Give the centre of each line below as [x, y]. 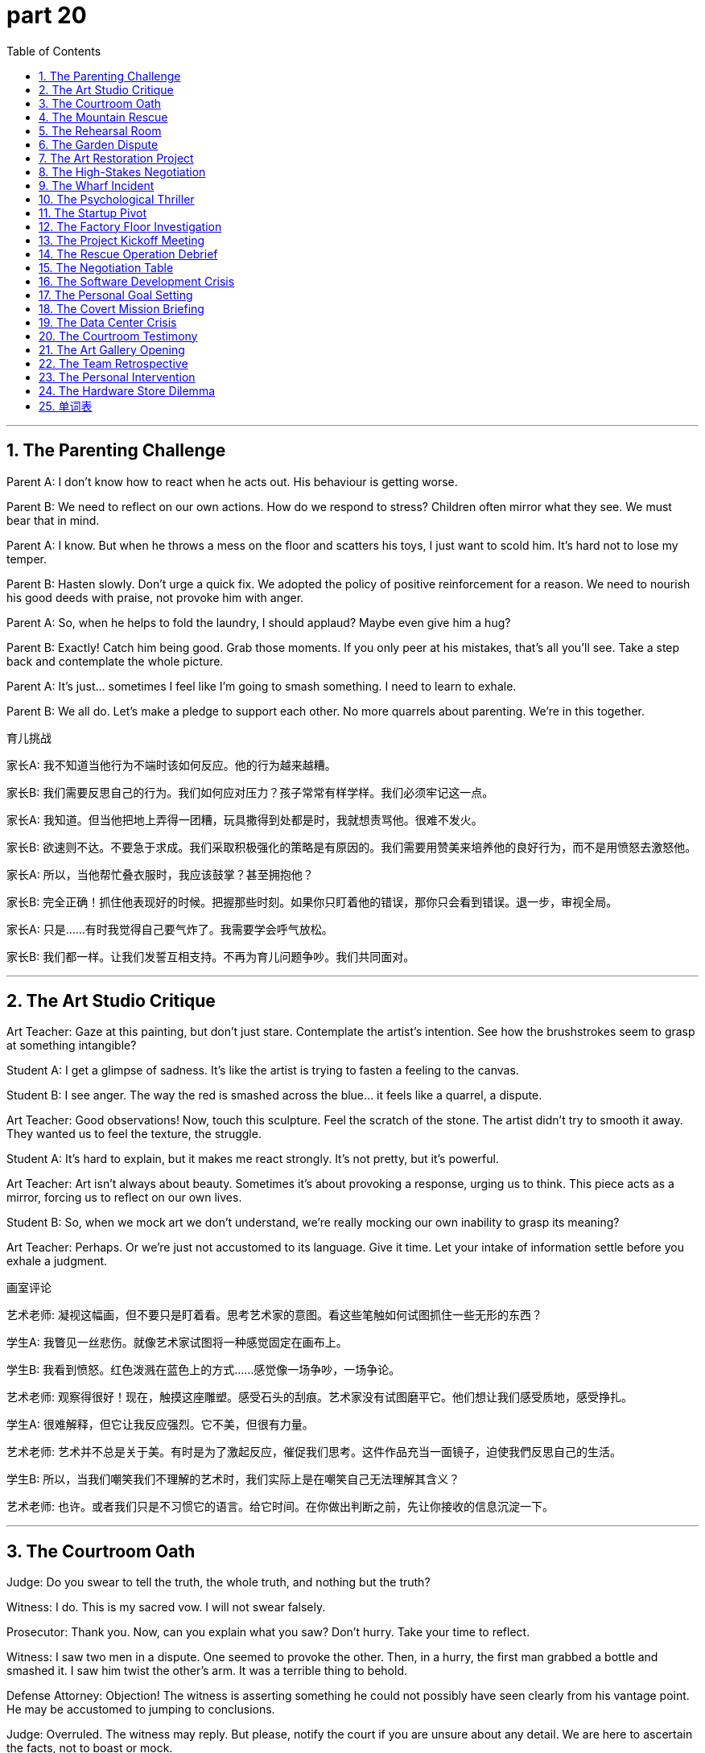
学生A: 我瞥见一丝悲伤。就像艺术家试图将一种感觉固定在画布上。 [177, 1343]
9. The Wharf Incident [97, 185]
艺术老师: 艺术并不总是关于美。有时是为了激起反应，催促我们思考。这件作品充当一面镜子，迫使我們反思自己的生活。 [314, 1452]
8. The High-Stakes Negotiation [122, 171]
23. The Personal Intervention [117, 377]
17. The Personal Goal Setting [116, 295]
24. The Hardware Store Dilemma [127, 390]
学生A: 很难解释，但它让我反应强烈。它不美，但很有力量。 [160, 1425]
